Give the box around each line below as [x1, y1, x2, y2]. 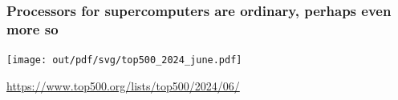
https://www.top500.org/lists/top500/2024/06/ [6, 77, 240, 94]
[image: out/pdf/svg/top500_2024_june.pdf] [6, 54, 242, 66]
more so [6, 18, 59, 38]
